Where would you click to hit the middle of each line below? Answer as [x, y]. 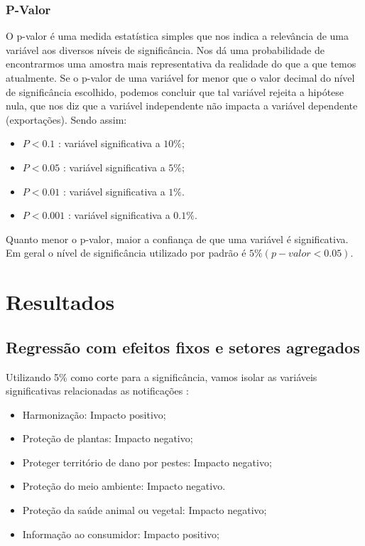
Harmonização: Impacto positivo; [94, 414]
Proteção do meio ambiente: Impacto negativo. [124, 486]
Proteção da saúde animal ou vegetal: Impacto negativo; [145, 510]
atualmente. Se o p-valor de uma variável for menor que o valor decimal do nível [180, 77]
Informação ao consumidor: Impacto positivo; [121, 534]
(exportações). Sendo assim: [66, 119]
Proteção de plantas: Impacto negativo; [108, 438]
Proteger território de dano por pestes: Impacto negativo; [147, 462]
